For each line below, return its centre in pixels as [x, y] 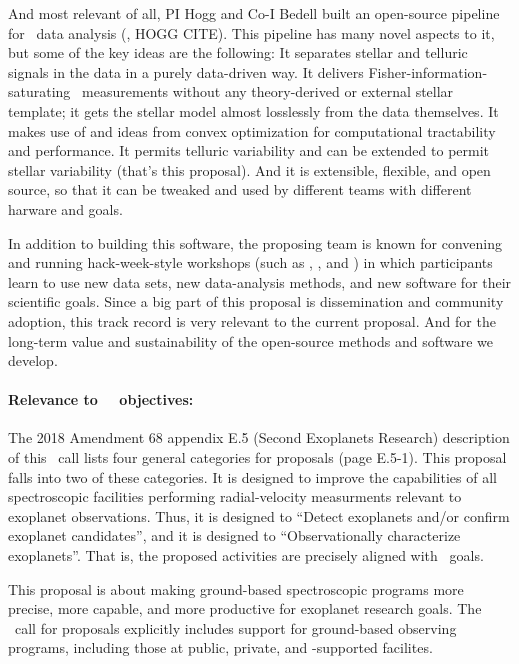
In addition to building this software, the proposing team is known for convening [255, 242]
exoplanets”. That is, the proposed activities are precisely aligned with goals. [246, 555]
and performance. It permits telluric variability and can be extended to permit [249, 150]
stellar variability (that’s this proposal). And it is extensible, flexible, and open [249, 169]
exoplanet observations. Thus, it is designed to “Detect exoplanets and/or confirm [259, 515]
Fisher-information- [428, 71]
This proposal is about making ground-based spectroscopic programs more [236, 588]
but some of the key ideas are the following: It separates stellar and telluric [238, 52]
